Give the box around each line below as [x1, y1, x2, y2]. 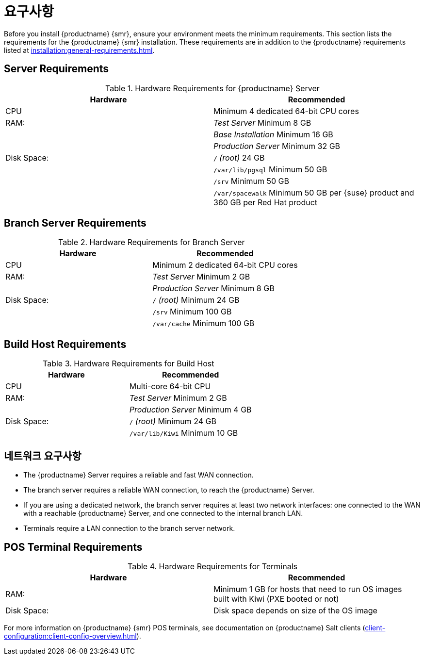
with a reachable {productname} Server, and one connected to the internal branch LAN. [23, 509, 303, 518]
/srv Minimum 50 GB [213, 176, 289, 186]
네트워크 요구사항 [4, 449, 82, 462]
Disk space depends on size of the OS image [213, 605, 377, 615]
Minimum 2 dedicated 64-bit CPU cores [152, 260, 298, 270]
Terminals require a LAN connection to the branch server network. [23, 524, 235, 533]
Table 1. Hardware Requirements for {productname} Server [105, 83, 320, 93]
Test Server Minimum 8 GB [213, 117, 311, 128]
